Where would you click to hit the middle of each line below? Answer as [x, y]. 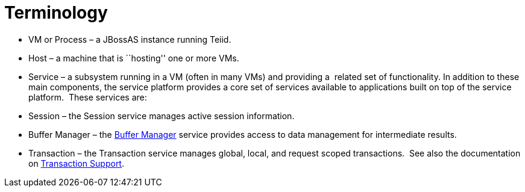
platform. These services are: [88, 97]
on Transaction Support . [76, 163]
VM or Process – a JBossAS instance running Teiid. [130, 39]
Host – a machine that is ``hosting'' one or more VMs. [134, 58]
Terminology [56, 13]
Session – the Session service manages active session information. [162, 116]
